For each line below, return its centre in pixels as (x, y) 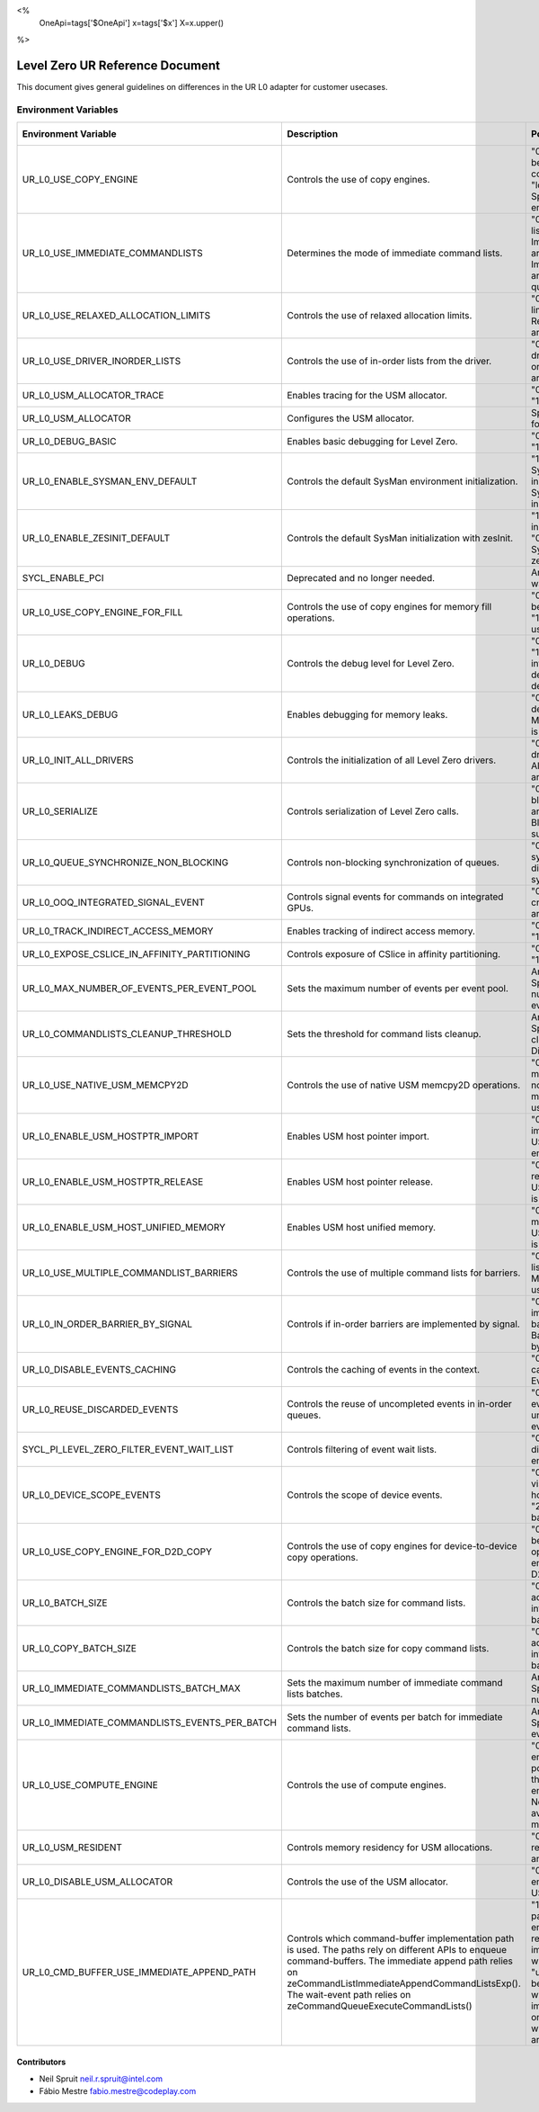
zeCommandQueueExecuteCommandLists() (380, 2006)
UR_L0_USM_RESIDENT (72, 1847)
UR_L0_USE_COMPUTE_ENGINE (90, 1785)
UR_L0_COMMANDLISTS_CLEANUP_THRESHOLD (127, 1034)
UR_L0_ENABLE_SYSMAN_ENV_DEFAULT (110, 481)
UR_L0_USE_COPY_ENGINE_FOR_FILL (102, 612)
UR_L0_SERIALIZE (60, 811)
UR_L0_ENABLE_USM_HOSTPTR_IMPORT (110, 1136)
